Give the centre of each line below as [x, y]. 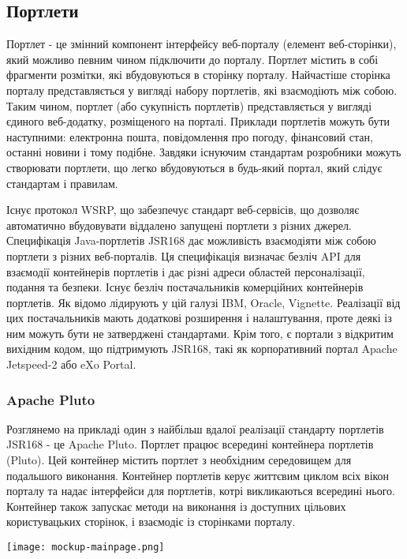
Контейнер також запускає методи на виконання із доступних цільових [176, 506]
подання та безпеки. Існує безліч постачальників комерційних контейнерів [185, 287]
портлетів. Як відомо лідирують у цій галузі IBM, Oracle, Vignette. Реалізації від [203, 302]
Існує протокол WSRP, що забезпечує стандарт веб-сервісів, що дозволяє [183, 210]
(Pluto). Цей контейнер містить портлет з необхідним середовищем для [179, 460]
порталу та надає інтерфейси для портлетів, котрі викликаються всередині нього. [201, 491]
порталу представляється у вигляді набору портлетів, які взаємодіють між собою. [202, 90]
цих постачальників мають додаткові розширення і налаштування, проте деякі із [199, 318]
